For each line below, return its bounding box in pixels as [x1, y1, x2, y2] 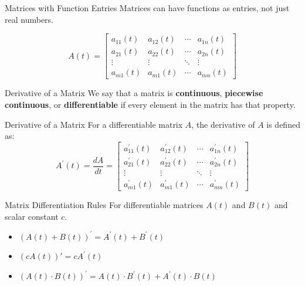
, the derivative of [191, 118, 255, 130]
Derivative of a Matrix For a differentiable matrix [5, 118, 183, 130]
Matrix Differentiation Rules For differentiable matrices [5, 199, 204, 211]
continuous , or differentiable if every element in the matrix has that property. [5, 98, 296, 110]
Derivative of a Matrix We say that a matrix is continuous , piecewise [5, 87, 263, 99]
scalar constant [5, 210, 59, 222]
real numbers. [5, 13, 53, 25]
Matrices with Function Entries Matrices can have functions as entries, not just [5, 2, 290, 13]
